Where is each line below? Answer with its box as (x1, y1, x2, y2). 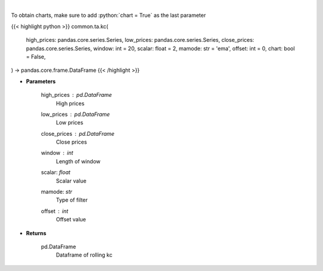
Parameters (26, 78, 56, 85)
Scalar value (56, 177, 87, 184)
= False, (26, 53, 46, 60)
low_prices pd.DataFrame (41, 111, 110, 118)
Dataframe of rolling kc (56, 251, 113, 258)
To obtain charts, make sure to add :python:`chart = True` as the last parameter (11, 12, 206, 19)
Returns (26, 229, 47, 236)
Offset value (56, 216, 86, 223)
